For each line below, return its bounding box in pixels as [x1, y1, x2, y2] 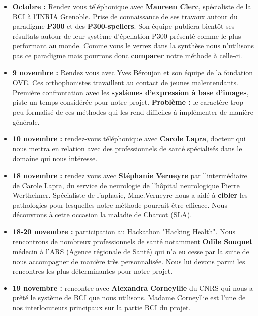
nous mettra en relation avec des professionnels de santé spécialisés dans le [12, 143, 242, 153]
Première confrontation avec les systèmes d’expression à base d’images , [12, 87, 249, 97]
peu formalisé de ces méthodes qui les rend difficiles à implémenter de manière [12, 106, 253, 117]
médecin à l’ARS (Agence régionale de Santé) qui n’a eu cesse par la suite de [12, 246, 249, 257]
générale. [12, 116, 40, 127]
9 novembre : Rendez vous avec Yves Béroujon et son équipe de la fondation [12, 67, 253, 77]
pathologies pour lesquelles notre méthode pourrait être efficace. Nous [12, 199, 227, 210]
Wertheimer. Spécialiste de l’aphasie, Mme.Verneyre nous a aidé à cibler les [12, 190, 248, 200]
